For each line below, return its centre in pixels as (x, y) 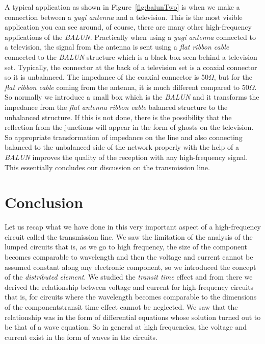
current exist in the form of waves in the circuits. (81, 337)
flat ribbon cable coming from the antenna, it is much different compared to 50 (127, 87)
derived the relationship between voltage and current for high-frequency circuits (129, 286)
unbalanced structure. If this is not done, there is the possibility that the (118, 117)
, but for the (233, 77)
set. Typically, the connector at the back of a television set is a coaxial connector (131, 67)
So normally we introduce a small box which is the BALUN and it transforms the (132, 97)
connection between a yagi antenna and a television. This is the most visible (124, 17)
